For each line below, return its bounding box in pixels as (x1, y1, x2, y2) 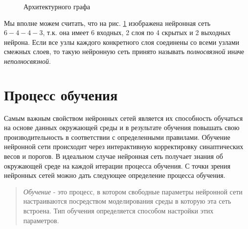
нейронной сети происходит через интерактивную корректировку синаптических (4, 141, 244, 152)
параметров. (23, 215, 59, 225)
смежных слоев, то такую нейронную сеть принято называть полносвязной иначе (4, 46, 245, 57)
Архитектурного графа (23, 1, 90, 11)
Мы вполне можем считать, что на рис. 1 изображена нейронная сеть (4, 18, 211, 28)
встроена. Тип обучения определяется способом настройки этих (23, 206, 214, 216)
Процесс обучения (4, 84, 118, 104)
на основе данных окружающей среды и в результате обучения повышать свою (4, 122, 240, 133)
